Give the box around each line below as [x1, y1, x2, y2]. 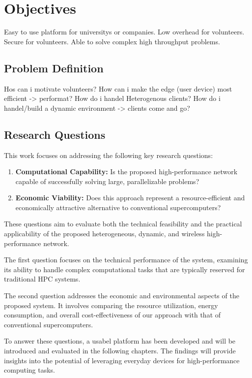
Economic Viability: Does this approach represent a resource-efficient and [15, 192, 245, 203]
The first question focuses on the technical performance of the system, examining [4, 254, 248, 265]
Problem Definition [4, 60, 104, 75]
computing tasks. [4, 365, 55, 375]
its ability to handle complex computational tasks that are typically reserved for [4, 264, 245, 274]
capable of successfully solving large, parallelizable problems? [15, 176, 199, 186]
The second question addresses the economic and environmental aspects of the [4, 290, 239, 301]
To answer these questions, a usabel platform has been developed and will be [4, 336, 236, 346]
